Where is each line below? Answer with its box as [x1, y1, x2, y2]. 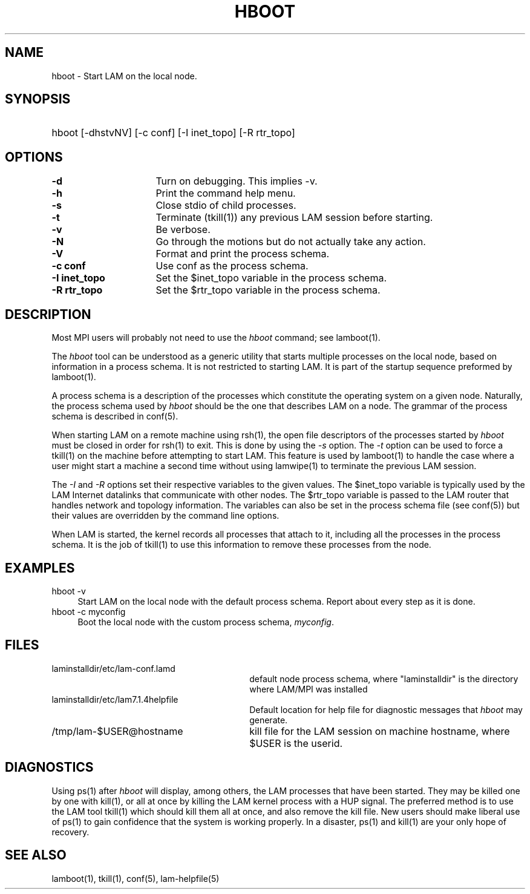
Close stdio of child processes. [155, 199, 296, 212]
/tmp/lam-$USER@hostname [51, 725, 183, 737]
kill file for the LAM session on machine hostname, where [249, 725, 510, 737]
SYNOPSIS [5, 91, 71, 107]
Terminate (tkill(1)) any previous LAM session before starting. [155, 211, 433, 224]
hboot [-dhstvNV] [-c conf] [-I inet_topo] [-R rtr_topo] [51, 127, 295, 139]
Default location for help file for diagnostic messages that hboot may [249, 704, 523, 715]
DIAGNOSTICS [5, 760, 94, 775]
